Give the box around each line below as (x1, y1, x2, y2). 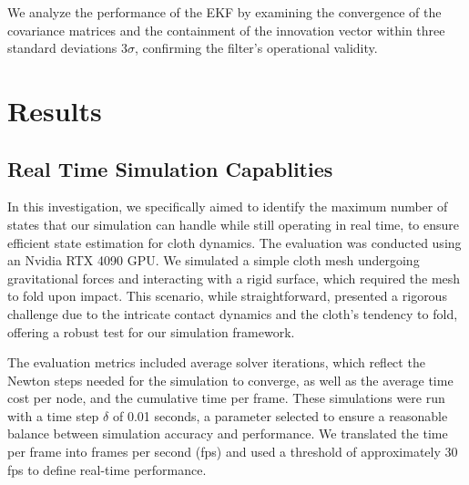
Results (7, 91, 102, 129)
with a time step (7, 406, 99, 425)
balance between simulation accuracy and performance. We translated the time (7, 424, 448, 443)
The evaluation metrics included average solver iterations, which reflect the (7, 353, 425, 372)
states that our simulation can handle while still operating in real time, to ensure (7, 214, 459, 233)
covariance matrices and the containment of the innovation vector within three (7, 20, 445, 39)
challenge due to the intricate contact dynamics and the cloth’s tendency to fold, (7, 304, 458, 323)
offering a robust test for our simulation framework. (7, 322, 295, 341)
